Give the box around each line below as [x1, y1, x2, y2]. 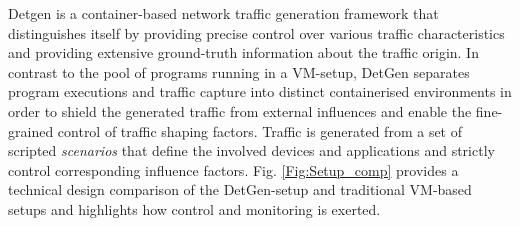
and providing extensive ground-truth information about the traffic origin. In [8, 42, 479, 63]
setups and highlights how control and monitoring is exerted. [8, 198, 381, 219]
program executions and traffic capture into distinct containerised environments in [8, 81, 512, 102]
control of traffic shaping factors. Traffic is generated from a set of [57, 120, 463, 141]
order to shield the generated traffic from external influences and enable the [8, 100, 472, 121]
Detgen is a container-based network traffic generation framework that [8, 3, 439, 23]
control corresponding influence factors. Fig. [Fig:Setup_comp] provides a [8, 159, 459, 180]
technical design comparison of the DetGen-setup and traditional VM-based [8, 179, 472, 200]
